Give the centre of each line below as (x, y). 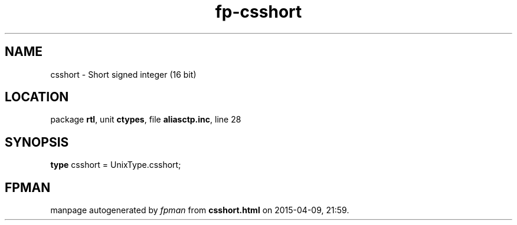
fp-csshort (258, 12)
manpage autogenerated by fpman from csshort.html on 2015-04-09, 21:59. (200, 210)
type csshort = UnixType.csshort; (116, 165)
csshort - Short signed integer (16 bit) (123, 74)
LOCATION (37, 97)
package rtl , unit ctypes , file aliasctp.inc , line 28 (146, 120)
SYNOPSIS (37, 142)
